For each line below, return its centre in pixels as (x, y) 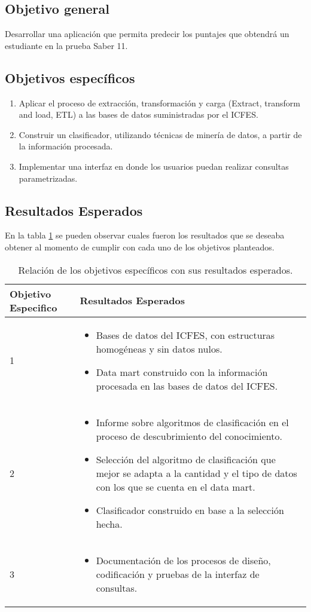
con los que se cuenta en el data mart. (176, 486)
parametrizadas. (48, 178)
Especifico (33, 307)
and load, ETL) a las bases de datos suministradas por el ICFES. (138, 114)
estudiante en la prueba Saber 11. (66, 45)
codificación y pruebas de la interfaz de (178, 574)
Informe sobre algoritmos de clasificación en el (192, 422)
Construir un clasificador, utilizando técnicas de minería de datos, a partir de (160, 134)
